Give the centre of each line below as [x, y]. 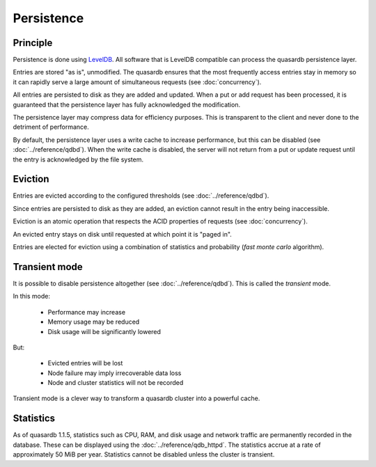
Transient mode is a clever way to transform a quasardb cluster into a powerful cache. [136, 398]
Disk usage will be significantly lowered [104, 331]
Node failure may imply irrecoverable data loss [115, 373]
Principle [33, 43]
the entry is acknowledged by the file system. [78, 159]
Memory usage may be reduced [94, 322]
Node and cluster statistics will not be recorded [116, 383]
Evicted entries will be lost [85, 363]
